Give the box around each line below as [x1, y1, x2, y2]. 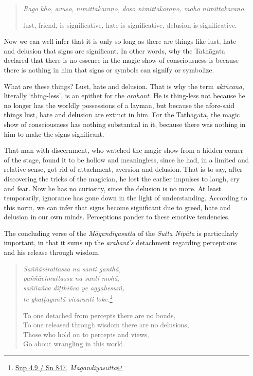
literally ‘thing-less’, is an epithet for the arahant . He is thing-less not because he [4, 90, 245, 101]
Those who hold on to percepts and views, [23, 329, 149, 339]
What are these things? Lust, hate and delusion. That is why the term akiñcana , [4, 81, 244, 91]
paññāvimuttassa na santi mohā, [23, 273, 120, 283]
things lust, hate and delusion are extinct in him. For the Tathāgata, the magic [4, 109, 240, 120]
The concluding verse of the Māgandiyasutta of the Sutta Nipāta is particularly [4, 228, 238, 238]
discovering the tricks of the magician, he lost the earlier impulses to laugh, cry [4, 173, 240, 183]
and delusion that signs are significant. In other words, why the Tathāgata [4, 45, 225, 55]
